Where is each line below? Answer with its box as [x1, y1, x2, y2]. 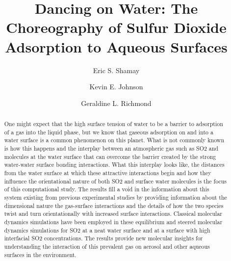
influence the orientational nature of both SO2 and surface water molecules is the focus [4, 177, 227, 185]
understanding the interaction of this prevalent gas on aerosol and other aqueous [4, 242, 210, 250]
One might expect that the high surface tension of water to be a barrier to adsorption [4, 120, 223, 128]
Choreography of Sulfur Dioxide [6, 17, 227, 37]
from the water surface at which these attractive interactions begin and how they [4, 169, 211, 177]
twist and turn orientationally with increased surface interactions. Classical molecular [4, 209, 222, 218]
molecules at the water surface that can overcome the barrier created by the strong [4, 152, 216, 160]
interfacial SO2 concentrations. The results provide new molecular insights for [4, 234, 203, 242]
